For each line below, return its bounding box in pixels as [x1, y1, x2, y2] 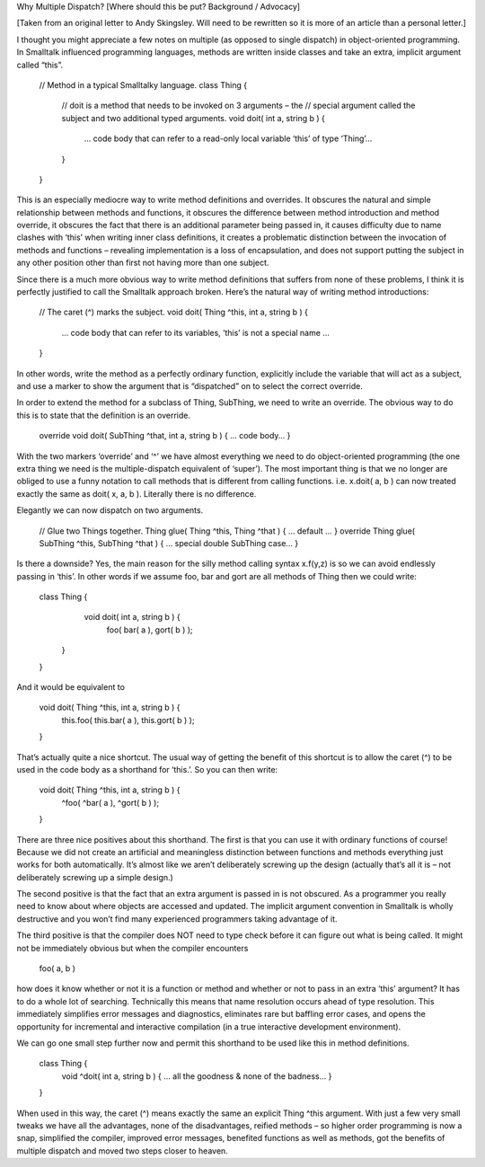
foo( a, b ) [39, 963, 76, 974]
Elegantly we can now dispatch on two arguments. [16, 505, 204, 516]
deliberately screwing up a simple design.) [16, 871, 174, 882]
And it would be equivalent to [16, 682, 126, 693]
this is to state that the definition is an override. [16, 410, 190, 420]
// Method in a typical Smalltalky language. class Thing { [39, 79, 247, 90]
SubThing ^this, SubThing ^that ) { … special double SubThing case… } [39, 537, 299, 548]
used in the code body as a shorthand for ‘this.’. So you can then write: [16, 764, 278, 774]
